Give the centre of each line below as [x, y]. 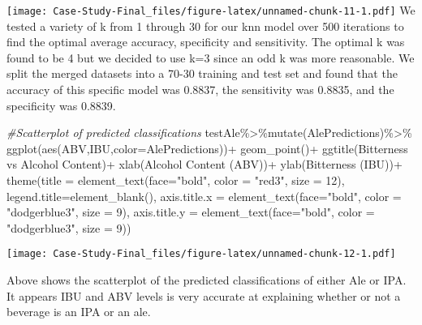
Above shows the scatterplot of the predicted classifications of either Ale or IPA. [207, 280]
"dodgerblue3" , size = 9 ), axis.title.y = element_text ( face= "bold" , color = [191, 212]
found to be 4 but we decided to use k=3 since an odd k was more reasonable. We [211, 57]
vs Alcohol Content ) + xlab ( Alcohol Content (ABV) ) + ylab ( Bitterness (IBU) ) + [205, 164]
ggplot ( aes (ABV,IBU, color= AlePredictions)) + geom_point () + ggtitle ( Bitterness [207, 148]
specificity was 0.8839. [61, 105]
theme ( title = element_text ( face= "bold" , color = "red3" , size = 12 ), [176, 180]
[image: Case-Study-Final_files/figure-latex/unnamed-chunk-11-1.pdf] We [211, 10]
